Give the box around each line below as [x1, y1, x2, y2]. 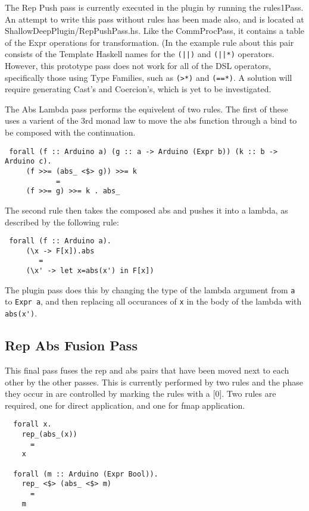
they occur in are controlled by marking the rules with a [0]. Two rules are [5, 387, 276, 400]
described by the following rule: [5, 215, 119, 228]
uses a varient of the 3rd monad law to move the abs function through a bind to [5, 114, 297, 127]
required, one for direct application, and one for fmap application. [5, 399, 245, 411]
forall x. [13, 420, 52, 429]
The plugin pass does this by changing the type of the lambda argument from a [5, 283, 295, 296]
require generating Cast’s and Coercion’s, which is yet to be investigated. [5, 83, 271, 95]
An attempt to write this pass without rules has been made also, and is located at [5, 12, 304, 25]
